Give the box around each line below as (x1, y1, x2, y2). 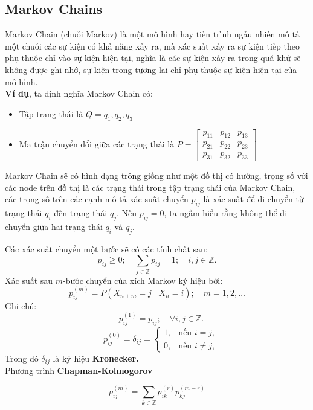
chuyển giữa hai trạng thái (5, 220, 103, 232)
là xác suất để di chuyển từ (203, 193, 304, 205)
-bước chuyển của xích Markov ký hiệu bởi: (63, 274, 223, 286)
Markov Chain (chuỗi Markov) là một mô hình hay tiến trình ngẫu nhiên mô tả (5, 28, 300, 40)
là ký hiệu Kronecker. (53, 351, 139, 364)
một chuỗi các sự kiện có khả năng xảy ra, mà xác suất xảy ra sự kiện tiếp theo (5, 39, 300, 52)
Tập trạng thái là (19, 107, 83, 120)
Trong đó (5, 351, 39, 364)
